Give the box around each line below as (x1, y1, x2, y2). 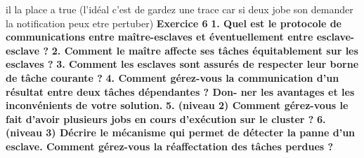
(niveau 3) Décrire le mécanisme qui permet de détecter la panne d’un (6, 125, 356, 140)
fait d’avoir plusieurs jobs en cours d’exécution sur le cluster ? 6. (6, 111, 326, 126)
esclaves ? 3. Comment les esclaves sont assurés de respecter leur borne (6, 57, 359, 71)
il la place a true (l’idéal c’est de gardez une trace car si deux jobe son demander (6, 2, 353, 16)
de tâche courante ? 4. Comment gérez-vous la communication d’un (6, 70, 339, 85)
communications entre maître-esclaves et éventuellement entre (6, 29, 313, 44)
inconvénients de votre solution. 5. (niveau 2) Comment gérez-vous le (6, 98, 349, 113)
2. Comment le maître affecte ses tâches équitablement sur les (51, 43, 358, 57)
